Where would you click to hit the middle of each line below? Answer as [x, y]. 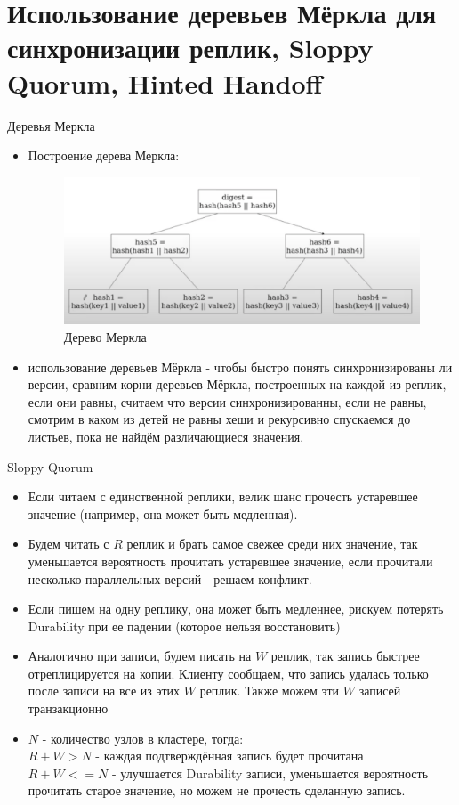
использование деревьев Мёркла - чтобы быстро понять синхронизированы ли [240, 366]
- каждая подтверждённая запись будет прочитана [229, 756]
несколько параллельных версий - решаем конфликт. [170, 578]
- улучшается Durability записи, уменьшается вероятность [270, 772]
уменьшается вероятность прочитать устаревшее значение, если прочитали [230, 561]
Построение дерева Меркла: [104, 155]
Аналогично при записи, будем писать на [140, 656]
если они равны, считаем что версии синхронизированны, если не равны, [227, 401]
